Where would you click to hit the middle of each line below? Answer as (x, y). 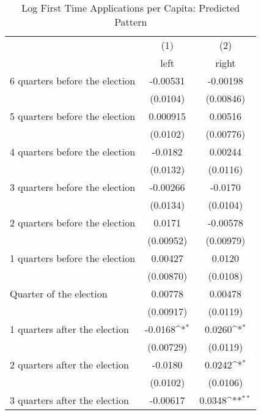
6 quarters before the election (73, 80)
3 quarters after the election (69, 400)
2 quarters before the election (73, 222)
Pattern (131, 22)
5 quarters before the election (73, 116)
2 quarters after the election (69, 365)
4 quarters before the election (73, 151)
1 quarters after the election (69, 329)
